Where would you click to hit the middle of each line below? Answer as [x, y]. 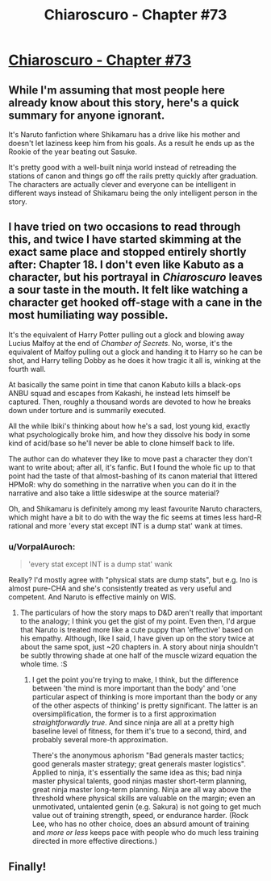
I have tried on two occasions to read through [125, 227]
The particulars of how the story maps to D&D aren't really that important [141, 613]
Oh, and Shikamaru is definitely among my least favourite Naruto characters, [135, 508]
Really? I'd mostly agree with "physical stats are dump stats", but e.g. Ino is [133, 580]
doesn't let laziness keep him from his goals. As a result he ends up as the [132, 143]
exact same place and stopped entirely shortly [127, 252]
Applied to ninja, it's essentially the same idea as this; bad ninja [137, 773]
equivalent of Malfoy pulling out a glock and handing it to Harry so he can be [135, 352]
